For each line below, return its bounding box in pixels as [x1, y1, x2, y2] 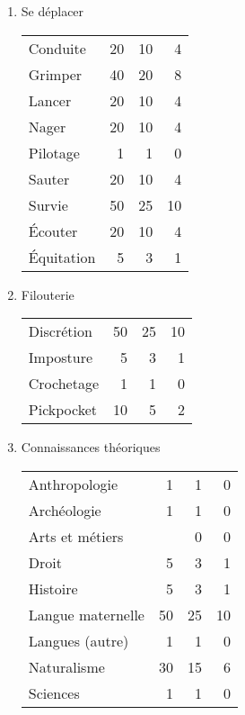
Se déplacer [21, 2, 84, 20]
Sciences [28, 682, 80, 703]
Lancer [28, 89, 72, 111]
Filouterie [21, 285, 74, 303]
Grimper [28, 63, 83, 85]
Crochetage [28, 373, 100, 394]
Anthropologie [28, 473, 118, 494]
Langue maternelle [28, 603, 144, 625]
